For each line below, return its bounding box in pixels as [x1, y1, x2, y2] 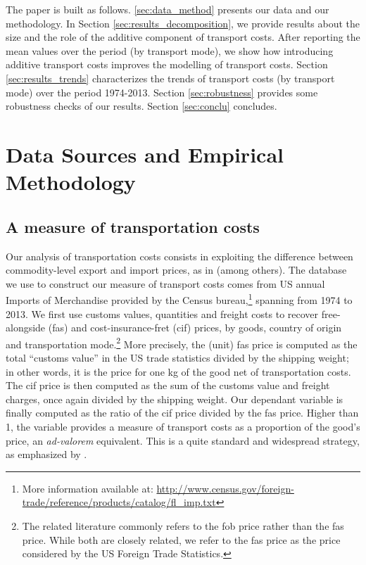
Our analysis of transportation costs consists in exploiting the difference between [6, 248, 353, 263]
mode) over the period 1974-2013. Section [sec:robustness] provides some [6, 84, 318, 99]
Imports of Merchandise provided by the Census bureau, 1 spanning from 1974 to [6, 291, 353, 307]
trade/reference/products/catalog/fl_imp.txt [22, 495, 216, 509]
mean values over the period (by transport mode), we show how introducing [6, 43, 334, 58]
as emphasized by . [6, 447, 87, 462]
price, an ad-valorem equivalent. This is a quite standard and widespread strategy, [6, 433, 360, 447]
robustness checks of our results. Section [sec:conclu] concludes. [6, 99, 277, 113]
